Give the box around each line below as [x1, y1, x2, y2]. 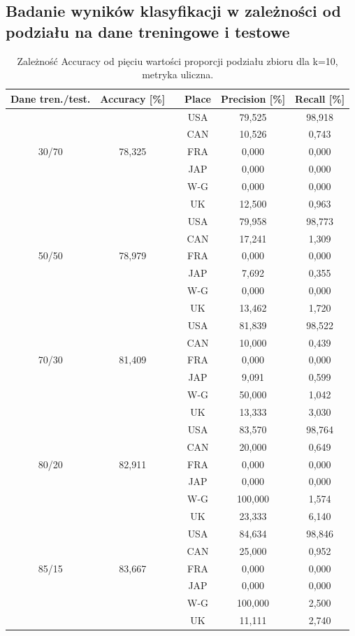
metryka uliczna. [142, 67, 214, 82]
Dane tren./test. [10, 91, 91, 106]
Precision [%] [220, 91, 286, 106]
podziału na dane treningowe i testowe [6, 20, 290, 42]
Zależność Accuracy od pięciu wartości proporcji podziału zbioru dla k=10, [17, 53, 338, 68]
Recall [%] [295, 91, 345, 106]
